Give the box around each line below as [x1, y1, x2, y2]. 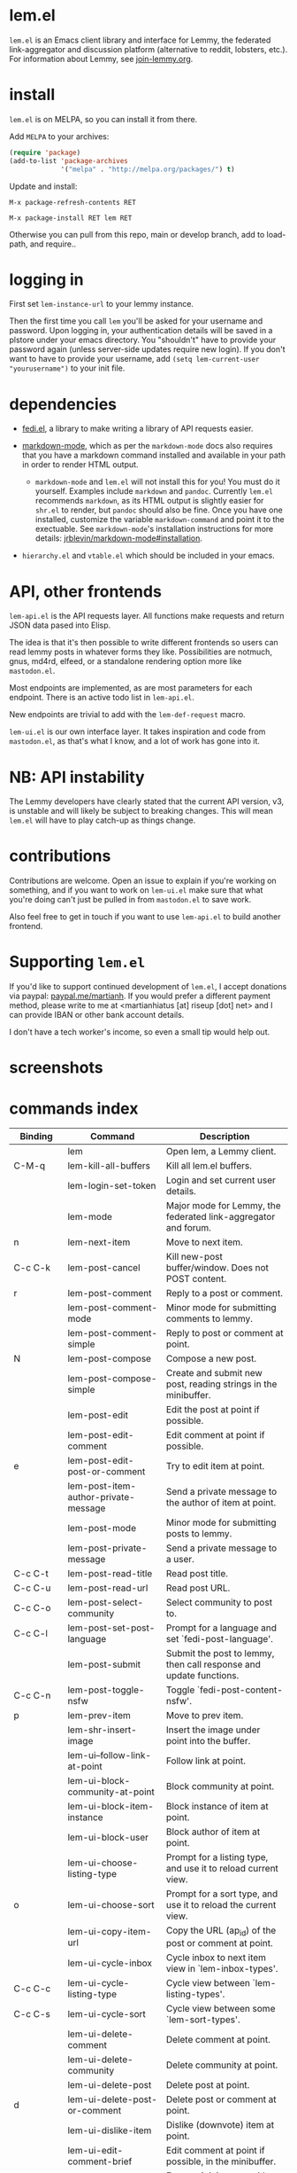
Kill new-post [165, 1251, 223, 1263]
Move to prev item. [165, 1709, 244, 1722]
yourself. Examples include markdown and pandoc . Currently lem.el [34, 486, 274, 496]
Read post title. [165, 1567, 228, 1580]
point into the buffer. [165, 1735, 251, 1747]
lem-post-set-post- [67, 1622, 156, 1634]
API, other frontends [9, 582, 162, 601]
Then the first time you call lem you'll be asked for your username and [9, 316, 263, 326]
